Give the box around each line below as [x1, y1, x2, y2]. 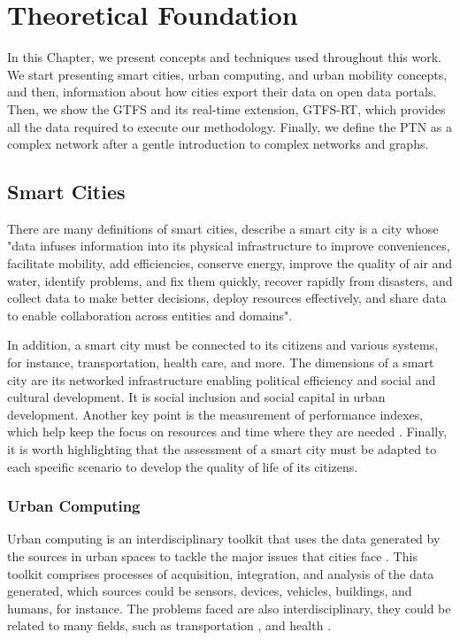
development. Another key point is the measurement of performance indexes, [7, 405, 424, 423]
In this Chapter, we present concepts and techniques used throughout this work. [7, 48, 442, 66]
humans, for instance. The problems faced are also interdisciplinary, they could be [7, 598, 451, 617]
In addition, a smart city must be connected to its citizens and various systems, [7, 335, 439, 354]
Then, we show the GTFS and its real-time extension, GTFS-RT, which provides [7, 99, 446, 118]
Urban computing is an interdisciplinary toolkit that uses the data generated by [7, 529, 441, 548]
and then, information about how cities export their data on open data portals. [7, 82, 437, 101]
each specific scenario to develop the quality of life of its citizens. [7, 457, 358, 475]
